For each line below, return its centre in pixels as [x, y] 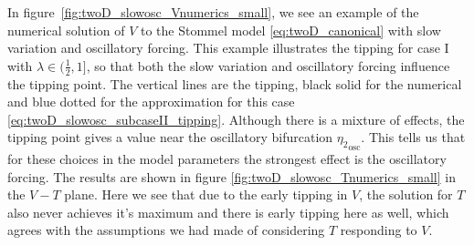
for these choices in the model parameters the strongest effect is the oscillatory [227, 158]
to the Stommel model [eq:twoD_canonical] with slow [290, 30]
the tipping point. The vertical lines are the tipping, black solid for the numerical [235, 83]
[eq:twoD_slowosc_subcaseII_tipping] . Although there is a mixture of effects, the [236, 119]
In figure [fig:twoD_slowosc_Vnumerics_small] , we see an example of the [213, 12]
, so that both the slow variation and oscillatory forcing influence [268, 65]
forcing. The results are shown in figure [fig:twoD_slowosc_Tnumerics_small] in [232, 176]
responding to [379, 230]
